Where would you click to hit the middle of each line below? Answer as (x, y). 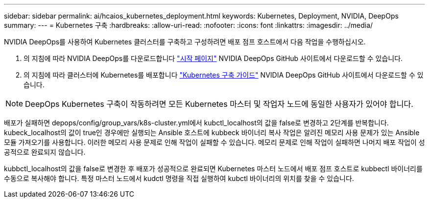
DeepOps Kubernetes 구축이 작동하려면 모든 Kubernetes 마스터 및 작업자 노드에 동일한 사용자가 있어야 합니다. (219, 104)
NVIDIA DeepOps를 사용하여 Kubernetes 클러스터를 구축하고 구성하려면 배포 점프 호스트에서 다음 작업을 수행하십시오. (185, 42)
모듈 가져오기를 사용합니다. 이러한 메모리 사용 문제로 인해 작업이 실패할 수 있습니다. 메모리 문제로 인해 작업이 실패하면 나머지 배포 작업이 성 (214, 142)
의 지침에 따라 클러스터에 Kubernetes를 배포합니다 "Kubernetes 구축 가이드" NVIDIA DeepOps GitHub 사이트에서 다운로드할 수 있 (224, 75)
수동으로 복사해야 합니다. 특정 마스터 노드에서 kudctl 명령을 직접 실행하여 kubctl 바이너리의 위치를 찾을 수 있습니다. (179, 178)
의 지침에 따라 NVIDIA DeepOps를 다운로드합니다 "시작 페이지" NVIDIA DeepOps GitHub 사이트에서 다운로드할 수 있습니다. (213, 58)
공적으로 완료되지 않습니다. (45, 152)
